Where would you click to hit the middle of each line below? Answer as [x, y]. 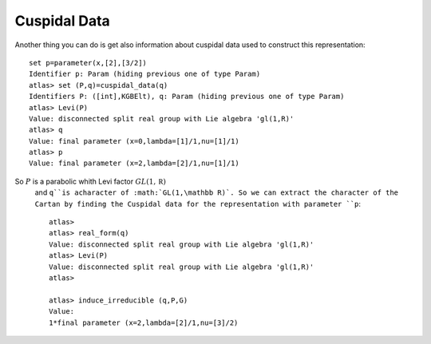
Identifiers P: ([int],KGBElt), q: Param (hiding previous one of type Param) [187, 97]
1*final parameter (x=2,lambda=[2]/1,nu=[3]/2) [144, 322]
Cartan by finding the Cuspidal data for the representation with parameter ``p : [198, 204]
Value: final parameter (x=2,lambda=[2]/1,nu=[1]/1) [134, 163]
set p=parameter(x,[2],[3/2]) [88, 63]
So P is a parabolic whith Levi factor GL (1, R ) [91, 181]
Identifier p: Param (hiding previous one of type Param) [145, 74]
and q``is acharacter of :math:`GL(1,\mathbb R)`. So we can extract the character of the [217, 192]
